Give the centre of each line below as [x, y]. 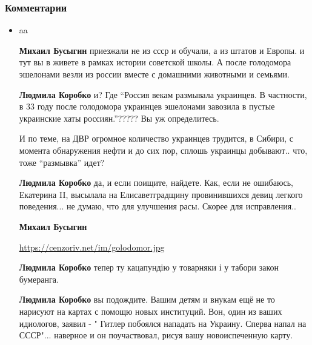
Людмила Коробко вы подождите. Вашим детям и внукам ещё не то [147, 299]
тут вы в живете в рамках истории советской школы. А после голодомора [155, 62]
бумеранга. [39, 279]
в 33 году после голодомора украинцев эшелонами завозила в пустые [147, 106]
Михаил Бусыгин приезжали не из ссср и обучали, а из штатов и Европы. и [162, 50]
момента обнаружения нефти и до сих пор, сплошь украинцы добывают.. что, [163, 150]
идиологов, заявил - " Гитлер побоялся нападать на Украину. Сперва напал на [163, 323]
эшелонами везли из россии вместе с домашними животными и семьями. [154, 74]
